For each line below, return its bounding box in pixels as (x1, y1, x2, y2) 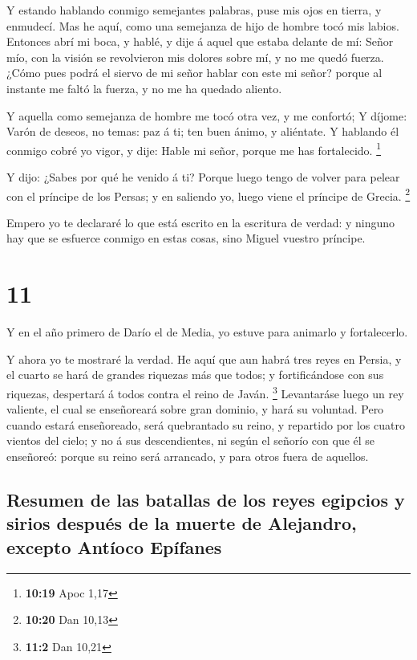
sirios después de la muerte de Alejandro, (6, 511, 357, 536)
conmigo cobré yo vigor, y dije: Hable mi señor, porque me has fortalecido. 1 (6, 139, 382, 158)
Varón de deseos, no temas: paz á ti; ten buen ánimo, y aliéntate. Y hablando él (6, 123, 399, 140)
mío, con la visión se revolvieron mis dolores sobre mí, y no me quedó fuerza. (6, 48, 384, 65)
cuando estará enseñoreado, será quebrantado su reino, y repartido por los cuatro (6, 416, 405, 433)
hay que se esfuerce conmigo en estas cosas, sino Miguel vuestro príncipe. (6, 230, 366, 246)
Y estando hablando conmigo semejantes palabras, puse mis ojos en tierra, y (6, 2, 382, 18)
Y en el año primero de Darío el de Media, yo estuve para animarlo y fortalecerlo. (6, 324, 408, 340)
